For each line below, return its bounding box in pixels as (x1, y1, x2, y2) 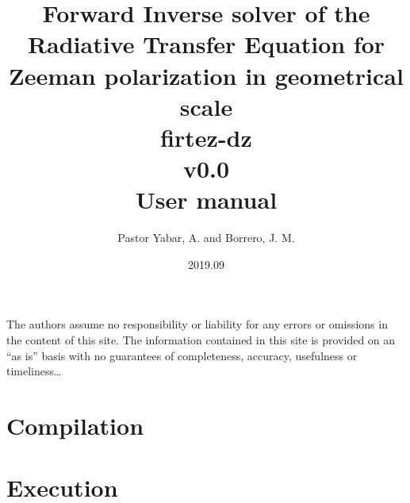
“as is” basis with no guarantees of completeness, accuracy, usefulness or (6, 347, 358, 363)
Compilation (6, 409, 144, 441)
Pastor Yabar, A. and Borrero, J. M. (117, 229, 295, 246)
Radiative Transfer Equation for (27, 28, 385, 60)
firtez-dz (160, 121, 252, 153)
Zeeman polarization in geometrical (9, 59, 404, 91)
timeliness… (6, 363, 62, 379)
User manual (135, 183, 278, 216)
